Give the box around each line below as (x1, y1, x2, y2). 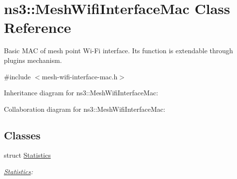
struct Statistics (4, 150, 51, 160)
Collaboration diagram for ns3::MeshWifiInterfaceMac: (4, 104, 165, 114)
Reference (4, 17, 71, 37)
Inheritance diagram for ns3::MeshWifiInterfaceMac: (4, 88, 158, 98)
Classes (4, 127, 41, 142)
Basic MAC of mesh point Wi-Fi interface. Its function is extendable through (4, 45, 233, 56)
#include (4, 71, 31, 81)
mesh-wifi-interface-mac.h (42, 71, 118, 81)
